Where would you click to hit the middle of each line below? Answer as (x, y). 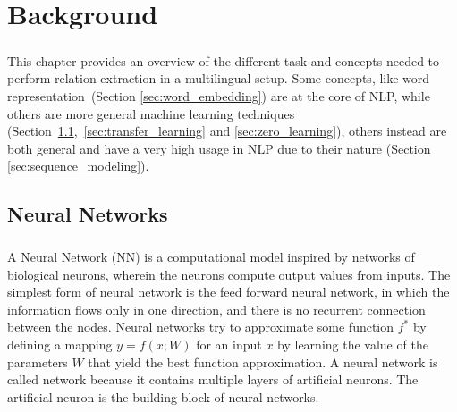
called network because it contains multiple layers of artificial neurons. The (213, 379)
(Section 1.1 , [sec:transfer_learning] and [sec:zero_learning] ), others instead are (227, 131)
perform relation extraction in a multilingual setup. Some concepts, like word (219, 78)
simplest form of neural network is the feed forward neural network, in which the (228, 292)
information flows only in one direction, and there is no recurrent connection (216, 309)
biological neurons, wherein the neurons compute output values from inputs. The (229, 274)
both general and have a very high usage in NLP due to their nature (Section (219, 148)
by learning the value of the (353, 345)
